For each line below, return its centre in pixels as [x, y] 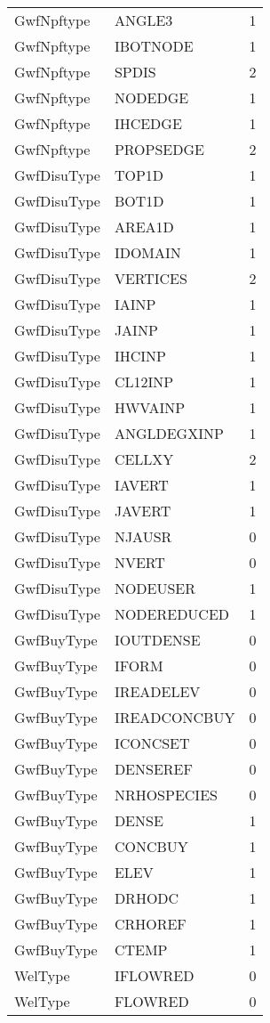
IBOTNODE [154, 46]
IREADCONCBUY [175, 717]
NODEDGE [151, 97]
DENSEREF [153, 769]
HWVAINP [150, 407]
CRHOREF [150, 924]
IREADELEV [157, 691]
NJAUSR [143, 536]
